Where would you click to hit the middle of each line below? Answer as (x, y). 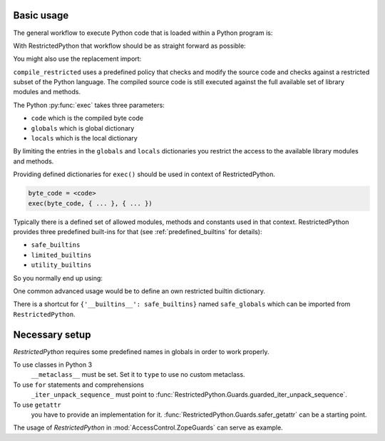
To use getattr (37, 405)
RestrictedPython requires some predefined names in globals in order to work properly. (141, 351)
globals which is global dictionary (83, 128)
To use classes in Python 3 (53, 365)
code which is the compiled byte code (87, 118)
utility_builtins (61, 265)
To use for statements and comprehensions (78, 385)
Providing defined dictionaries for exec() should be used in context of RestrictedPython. (144, 174)
